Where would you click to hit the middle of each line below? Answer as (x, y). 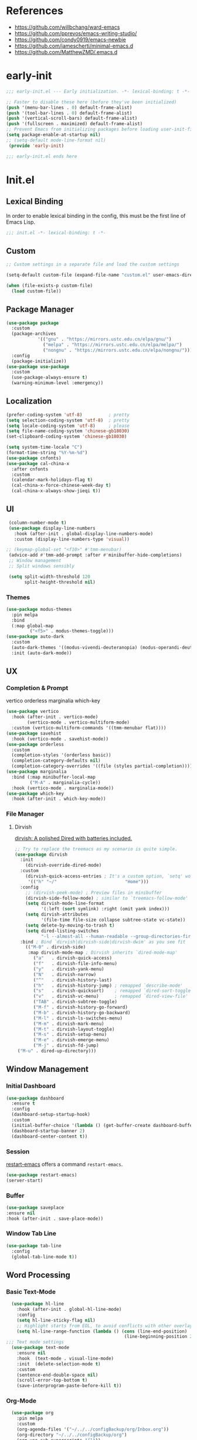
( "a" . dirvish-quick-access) (73, 958)
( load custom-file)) (36, 291)
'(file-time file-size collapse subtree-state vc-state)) (113, 920)
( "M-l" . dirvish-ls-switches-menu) (78, 1018)
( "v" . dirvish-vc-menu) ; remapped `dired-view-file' (111, 997)
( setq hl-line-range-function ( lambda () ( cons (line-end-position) (102, 1331)
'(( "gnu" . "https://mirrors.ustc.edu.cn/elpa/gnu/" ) (104, 339)
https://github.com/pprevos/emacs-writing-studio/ (76, 33)
